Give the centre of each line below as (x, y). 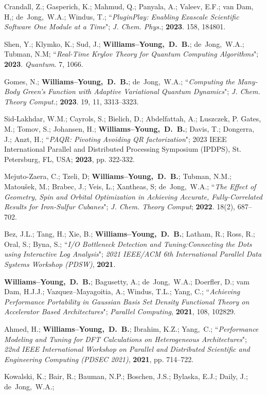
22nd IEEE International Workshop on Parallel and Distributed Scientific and (127, 349)
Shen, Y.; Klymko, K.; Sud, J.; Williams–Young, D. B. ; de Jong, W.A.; (124, 43)
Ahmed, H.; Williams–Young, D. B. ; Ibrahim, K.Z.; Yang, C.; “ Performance (131, 329)
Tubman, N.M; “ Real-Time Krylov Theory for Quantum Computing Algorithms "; (131, 54)
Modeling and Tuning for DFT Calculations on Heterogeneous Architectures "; (126, 339)
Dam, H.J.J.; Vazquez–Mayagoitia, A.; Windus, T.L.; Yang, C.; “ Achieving (122, 291)
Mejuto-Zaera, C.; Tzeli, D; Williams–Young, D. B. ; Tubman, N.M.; (118, 176)
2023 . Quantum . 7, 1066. (44, 64)
